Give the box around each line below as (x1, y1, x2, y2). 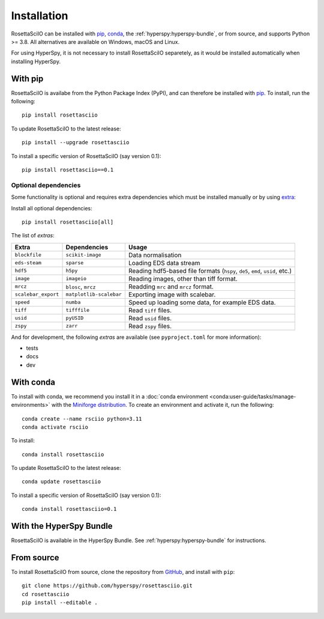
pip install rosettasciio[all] (22, 218, 114, 225)
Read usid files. (128, 314, 172, 322)
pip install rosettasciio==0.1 (22, 166, 114, 173)
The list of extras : (11, 232, 55, 239)
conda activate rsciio (22, 424, 89, 430)
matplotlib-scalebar (65, 291, 122, 297)
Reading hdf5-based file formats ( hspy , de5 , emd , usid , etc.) (128, 266, 292, 275)
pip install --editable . (22, 599, 98, 606)
